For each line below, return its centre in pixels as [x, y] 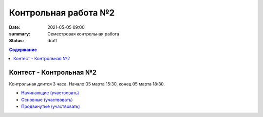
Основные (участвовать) [47, 100]
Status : [17, 41]
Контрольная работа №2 [62, 13]
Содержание [23, 50]
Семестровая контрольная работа [83, 33]
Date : [15, 27]
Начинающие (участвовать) [50, 93]
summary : [20, 33]
